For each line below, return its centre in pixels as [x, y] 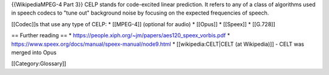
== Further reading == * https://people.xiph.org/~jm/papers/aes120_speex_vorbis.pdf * [121, 35]
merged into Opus [34, 52]
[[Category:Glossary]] [39, 63]
